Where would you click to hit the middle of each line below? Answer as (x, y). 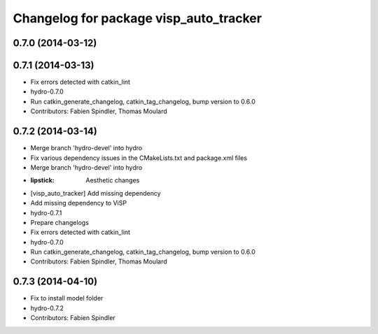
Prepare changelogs (59, 222)
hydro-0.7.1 (46, 212)
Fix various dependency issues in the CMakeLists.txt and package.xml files (139, 158)
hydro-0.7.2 (47, 308)
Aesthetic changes (113, 180)
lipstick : (43, 180)
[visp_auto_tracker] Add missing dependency (96, 193)
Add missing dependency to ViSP (79, 203)
